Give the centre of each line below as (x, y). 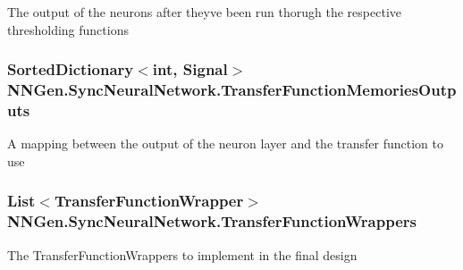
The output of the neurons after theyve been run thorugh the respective (204, 12)
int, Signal (190, 69)
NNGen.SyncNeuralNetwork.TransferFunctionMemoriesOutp (232, 90)
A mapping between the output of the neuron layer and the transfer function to (225, 143)
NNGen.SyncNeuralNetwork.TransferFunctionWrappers (212, 221)
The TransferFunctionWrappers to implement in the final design (182, 254)
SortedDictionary (71, 69)
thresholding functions (68, 29)
